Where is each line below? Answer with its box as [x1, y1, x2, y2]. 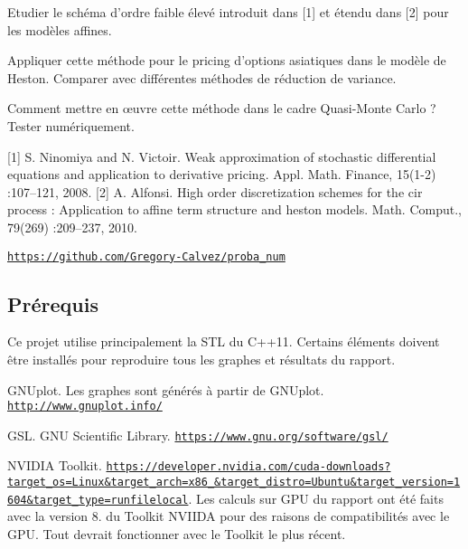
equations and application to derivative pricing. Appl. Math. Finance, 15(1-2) [7, 165, 436, 184]
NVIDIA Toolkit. [7, 456, 102, 475]
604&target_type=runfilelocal [7, 493, 189, 506]
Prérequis [7, 289, 98, 317]
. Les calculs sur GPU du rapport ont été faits [188, 488, 444, 507]
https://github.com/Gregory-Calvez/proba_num [7, 250, 285, 263]
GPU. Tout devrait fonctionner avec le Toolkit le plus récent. [7, 525, 346, 544]
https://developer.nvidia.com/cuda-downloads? [106, 460, 391, 474]
